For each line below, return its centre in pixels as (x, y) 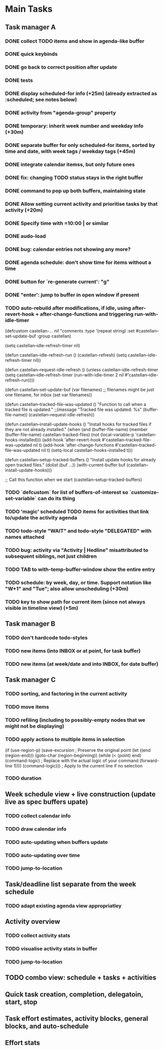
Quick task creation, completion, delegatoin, (74, 994)
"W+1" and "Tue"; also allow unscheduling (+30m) (67, 589)
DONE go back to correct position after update (61, 67)
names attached (25, 537)
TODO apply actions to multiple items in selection (65, 740)
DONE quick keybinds (31, 54)
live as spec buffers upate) (47, 802)
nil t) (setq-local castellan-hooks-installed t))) (87, 450)
